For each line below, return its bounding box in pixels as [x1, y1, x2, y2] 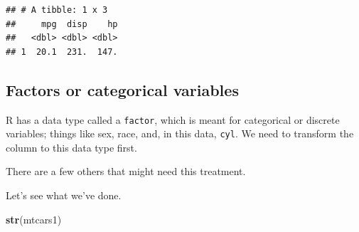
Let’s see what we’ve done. [6, 188, 122, 203]
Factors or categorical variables [6, 78, 239, 100]
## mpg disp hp [6, 19, 118, 29]
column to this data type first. [6, 139, 137, 154]
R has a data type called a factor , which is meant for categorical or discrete [6, 112, 340, 127]
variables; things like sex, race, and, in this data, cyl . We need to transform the [6, 126, 354, 141]
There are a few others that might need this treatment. [6, 164, 246, 179]
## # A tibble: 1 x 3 [6, 5, 108, 15]
